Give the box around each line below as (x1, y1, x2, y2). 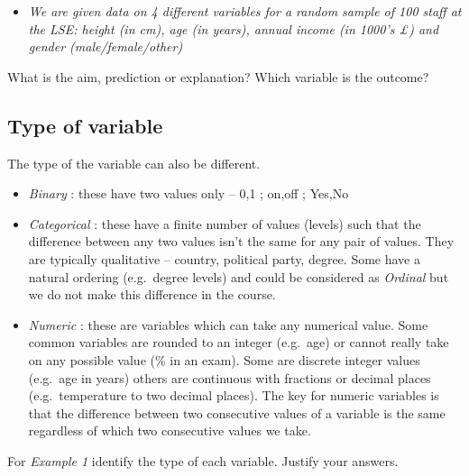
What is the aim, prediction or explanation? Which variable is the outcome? (7, 67, 429, 86)
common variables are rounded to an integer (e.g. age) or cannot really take (28, 333, 449, 352)
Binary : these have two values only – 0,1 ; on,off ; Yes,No (28, 184, 349, 203)
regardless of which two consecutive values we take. (28, 421, 311, 440)
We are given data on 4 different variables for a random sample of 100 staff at (28, 2, 462, 20)
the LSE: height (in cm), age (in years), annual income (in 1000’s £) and (28, 19, 439, 38)
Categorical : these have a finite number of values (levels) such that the (28, 214, 421, 233)
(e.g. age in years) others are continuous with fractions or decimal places (28, 368, 431, 387)
